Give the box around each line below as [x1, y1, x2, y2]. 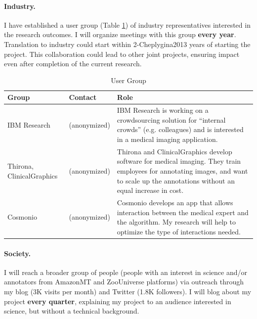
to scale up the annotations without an [117, 175, 235, 185]
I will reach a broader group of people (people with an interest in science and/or [4, 267, 247, 277]
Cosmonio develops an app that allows [117, 197, 233, 208]
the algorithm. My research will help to [117, 217, 236, 227]
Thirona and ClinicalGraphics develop [117, 146, 232, 156]
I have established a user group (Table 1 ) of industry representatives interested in [4, 19, 251, 30]
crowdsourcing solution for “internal [117, 114, 226, 125]
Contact [69, 92, 97, 102]
